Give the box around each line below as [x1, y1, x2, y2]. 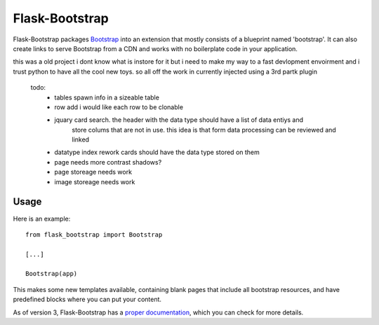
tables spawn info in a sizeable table [54, 93, 159, 102]
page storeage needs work [54, 168, 133, 177]
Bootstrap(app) [25, 270, 78, 278]
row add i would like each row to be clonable [54, 102, 184, 111]
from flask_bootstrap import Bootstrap [25, 230, 163, 238]
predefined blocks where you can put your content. [13, 295, 161, 304]
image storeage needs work [54, 177, 135, 186]
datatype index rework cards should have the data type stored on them [54, 148, 260, 157]
